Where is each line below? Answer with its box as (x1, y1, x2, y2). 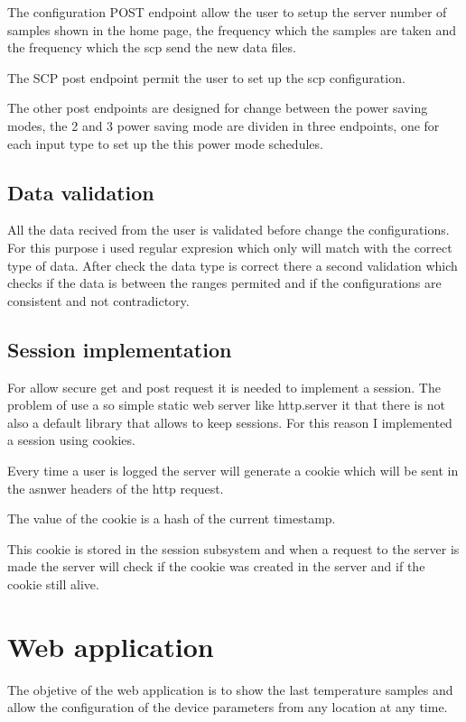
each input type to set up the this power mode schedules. (7, 134, 323, 153)
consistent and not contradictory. (7, 291, 190, 310)
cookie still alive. (7, 574, 99, 593)
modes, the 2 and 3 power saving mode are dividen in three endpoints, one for (7, 116, 440, 134)
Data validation (7, 178, 154, 206)
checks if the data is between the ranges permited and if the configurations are (7, 273, 442, 292)
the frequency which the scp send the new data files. (7, 38, 296, 57)
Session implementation (7, 335, 232, 363)
